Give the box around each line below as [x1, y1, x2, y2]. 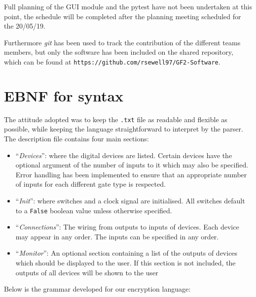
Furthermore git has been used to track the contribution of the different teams [4, 37, 241, 47]
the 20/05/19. [4, 21, 45, 31]
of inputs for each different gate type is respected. [15, 179, 166, 189]
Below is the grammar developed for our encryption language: [4, 284, 191, 294]
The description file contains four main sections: [4, 133, 149, 143]
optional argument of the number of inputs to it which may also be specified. [15, 160, 249, 170]
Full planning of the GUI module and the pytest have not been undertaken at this [4, 1, 252, 11]
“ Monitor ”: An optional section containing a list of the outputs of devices [15, 248, 238, 258]
